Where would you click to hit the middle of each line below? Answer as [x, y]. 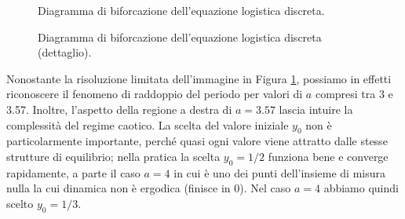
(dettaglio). [65, 52]
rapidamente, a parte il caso [73, 172]
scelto [20, 203]
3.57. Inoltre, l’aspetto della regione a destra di [119, 109]
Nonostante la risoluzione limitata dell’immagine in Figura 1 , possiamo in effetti [199, 78]
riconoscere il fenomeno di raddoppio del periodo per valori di [155, 94]
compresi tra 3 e [354, 94]
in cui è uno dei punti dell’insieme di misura [279, 172]
